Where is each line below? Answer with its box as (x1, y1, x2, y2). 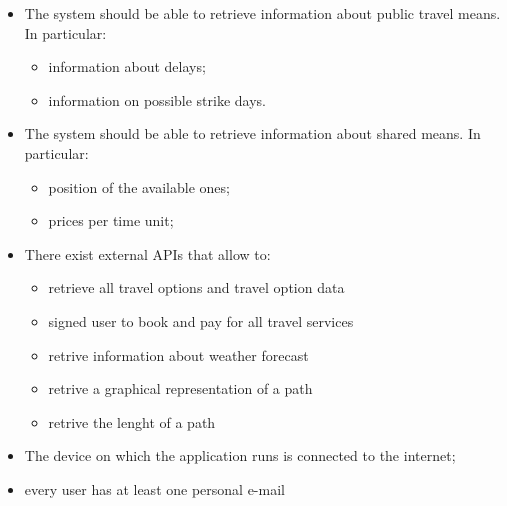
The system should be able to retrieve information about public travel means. (24, 3, 501, 23)
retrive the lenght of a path (48, 411, 216, 432)
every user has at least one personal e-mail (24, 478, 285, 499)
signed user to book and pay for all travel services (48, 310, 354, 331)
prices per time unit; (48, 210, 174, 231)
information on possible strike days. (48, 89, 266, 110)
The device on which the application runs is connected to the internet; (24, 445, 456, 466)
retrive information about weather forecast (48, 344, 309, 365)
